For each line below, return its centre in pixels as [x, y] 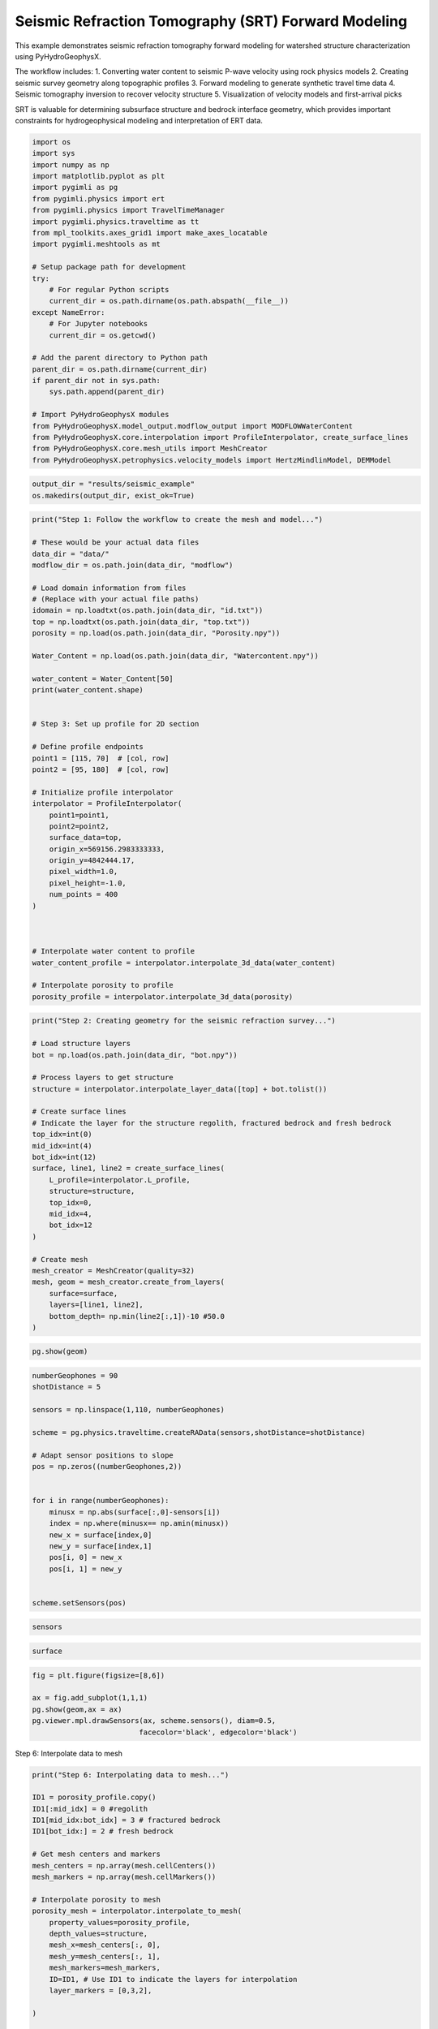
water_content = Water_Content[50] [103, 678]
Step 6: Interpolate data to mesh [69, 1753]
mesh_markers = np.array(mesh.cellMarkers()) [124, 1877]
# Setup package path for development [109, 267]
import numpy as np [71, 165]
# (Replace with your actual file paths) [116, 599]
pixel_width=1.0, [84, 872]
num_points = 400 [84, 894]
